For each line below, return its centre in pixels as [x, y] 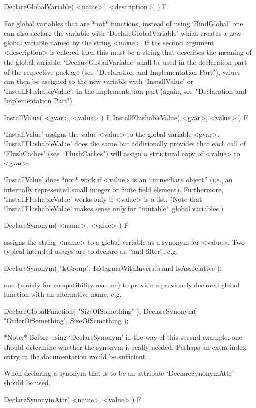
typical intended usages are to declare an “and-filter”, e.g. [91, 251]
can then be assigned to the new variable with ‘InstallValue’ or [99, 81]
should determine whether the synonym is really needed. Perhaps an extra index [125, 347]
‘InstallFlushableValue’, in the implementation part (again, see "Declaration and [125, 91]
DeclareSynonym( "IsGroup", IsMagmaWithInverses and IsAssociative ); [113, 268]
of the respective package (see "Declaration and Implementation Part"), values [122, 71]
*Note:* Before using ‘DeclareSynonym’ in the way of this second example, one [123, 337]
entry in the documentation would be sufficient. [76, 356]
